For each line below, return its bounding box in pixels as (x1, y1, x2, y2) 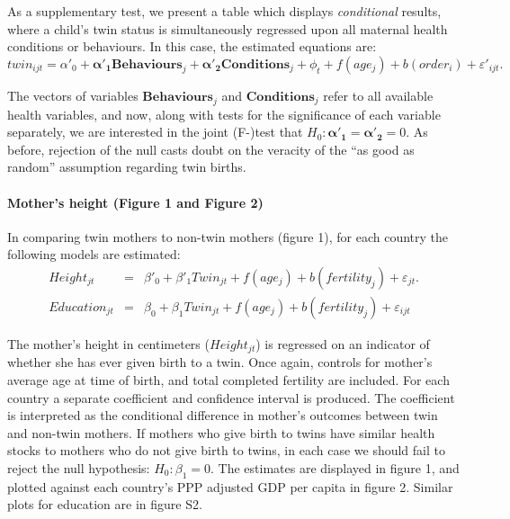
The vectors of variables (7, 85, 139, 104)
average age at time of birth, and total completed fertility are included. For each (7, 371, 450, 389)
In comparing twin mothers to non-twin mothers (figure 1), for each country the (7, 227, 448, 246)
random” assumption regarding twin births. (7, 157, 246, 176)
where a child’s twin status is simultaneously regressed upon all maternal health (7, 19, 448, 38)
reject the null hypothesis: (7, 459, 150, 478)
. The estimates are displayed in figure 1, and (210, 459, 460, 478)
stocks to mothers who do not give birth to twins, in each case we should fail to (7, 441, 445, 460)
